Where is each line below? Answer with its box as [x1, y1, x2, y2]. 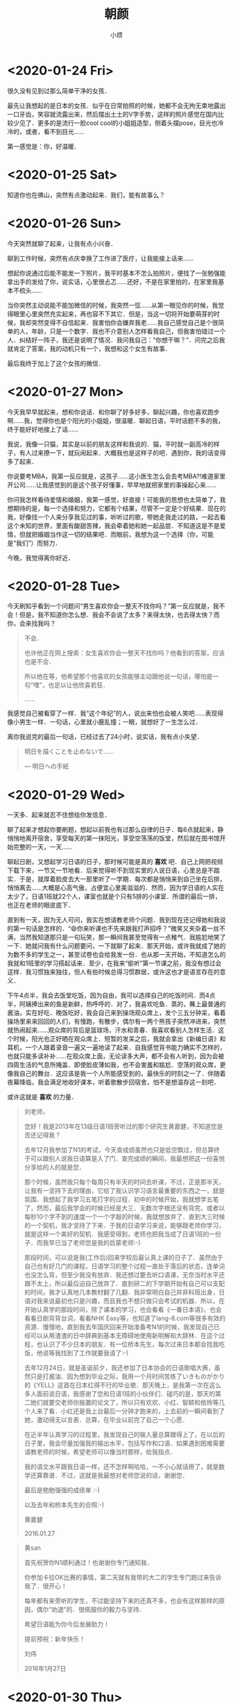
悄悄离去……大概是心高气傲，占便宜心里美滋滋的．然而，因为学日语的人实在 [7, 883, 225, 892]
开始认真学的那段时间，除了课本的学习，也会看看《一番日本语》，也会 [24, 1305, 222, 1314]
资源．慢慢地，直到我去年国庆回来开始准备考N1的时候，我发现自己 [24, 1323, 214, 1331]
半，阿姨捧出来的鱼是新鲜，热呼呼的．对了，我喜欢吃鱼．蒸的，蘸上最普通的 [7, 1000, 226, 1008]
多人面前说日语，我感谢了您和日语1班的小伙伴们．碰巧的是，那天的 [24, 1390, 216, 1398]
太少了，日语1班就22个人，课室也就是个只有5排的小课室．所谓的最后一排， [7, 892, 222, 901]
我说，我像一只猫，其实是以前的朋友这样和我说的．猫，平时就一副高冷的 [7, 440, 214, 448]
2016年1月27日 [24, 1665, 67, 1673]
